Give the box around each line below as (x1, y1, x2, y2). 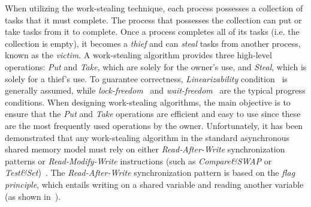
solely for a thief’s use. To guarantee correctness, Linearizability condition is (5, 72, 288, 85)
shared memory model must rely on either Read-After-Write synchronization (5, 143, 285, 155)
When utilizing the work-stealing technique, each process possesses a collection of (5, 2, 303, 14)
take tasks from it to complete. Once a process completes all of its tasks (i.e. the (5, 25, 300, 38)
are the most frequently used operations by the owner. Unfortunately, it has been (5, 119, 303, 131)
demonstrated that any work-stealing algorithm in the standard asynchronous (5, 131, 290, 143)
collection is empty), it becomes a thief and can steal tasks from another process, (5, 37, 301, 49)
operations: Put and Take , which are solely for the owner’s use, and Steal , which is (5, 60, 307, 73)
